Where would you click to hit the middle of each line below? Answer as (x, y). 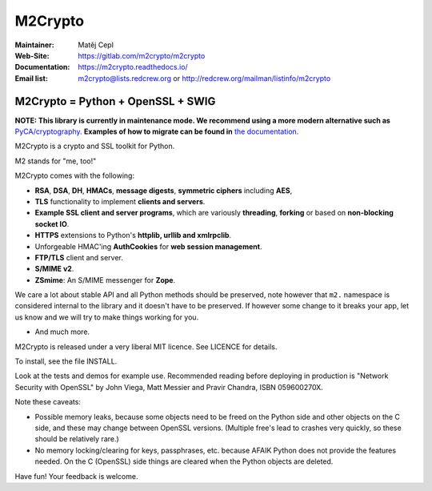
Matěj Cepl (96, 45)
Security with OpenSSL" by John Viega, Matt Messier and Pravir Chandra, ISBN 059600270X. (169, 387)
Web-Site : (32, 55)
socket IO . (52, 223)
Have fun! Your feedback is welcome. (76, 476)
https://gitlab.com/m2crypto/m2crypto (142, 55)
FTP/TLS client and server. (79, 257)
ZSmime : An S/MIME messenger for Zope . (105, 280)
